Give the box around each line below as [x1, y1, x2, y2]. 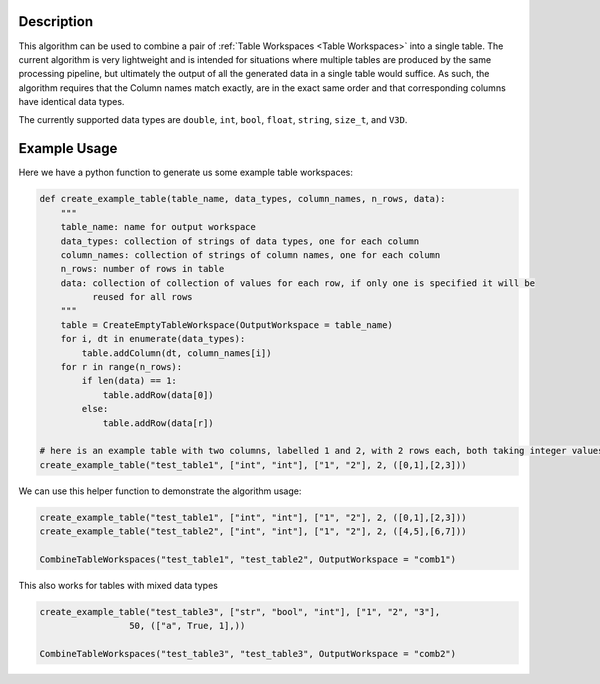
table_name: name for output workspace [60, 221, 257, 233]
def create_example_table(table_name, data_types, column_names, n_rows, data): [39, 193, 446, 205]
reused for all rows [91, 291, 194, 303]
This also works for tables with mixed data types [18, 579, 219, 591]
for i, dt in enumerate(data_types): [60, 333, 246, 345]
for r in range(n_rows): [60, 361, 183, 373]
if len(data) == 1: [81, 375, 177, 387]
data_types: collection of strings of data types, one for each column [60, 235, 420, 247]
